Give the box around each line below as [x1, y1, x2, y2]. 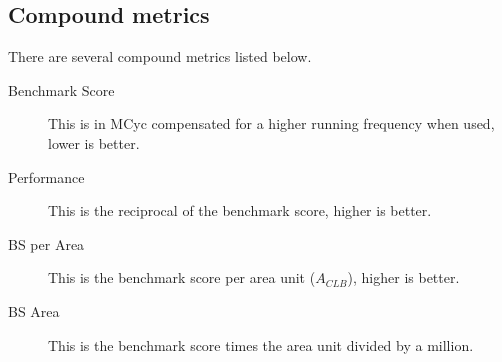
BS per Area [8, 233, 85, 254]
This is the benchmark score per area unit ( [48, 267, 316, 288]
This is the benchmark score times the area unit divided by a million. [48, 334, 474, 355]
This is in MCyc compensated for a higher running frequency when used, [48, 113, 495, 134]
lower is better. [48, 132, 140, 153]
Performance [8, 166, 85, 187]
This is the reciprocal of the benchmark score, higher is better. [48, 200, 432, 221]
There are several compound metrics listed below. [8, 46, 312, 67]
